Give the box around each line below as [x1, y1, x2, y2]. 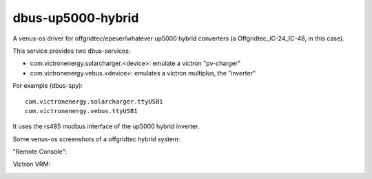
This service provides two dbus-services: [12, 47, 131, 55]
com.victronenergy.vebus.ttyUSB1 [25, 107, 138, 115]
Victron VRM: [12, 160, 51, 168]
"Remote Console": [12, 147, 68, 156]
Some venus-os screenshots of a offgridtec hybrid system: [12, 134, 180, 143]
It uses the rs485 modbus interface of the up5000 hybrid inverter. [12, 122, 200, 130]
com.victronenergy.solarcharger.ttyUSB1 [25, 97, 163, 106]
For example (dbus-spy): [12, 82, 83, 90]
